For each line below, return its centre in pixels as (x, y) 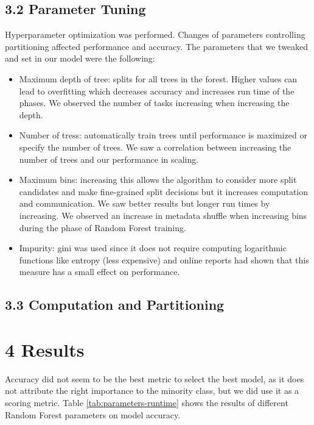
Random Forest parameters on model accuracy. (93, 414)
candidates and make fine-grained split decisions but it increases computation (164, 191)
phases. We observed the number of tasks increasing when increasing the (154, 103)
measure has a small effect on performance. (99, 272)
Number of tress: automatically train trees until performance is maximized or (163, 135)
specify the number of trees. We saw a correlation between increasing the (155, 147)
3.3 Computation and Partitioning (115, 305)
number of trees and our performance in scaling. (109, 159)
